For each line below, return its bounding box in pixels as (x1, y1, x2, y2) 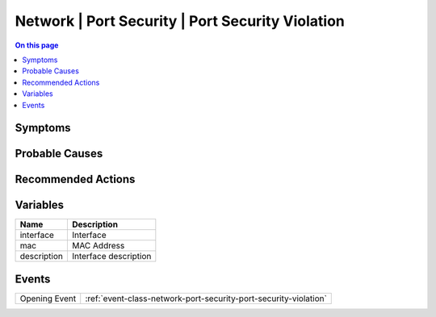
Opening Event (19, 293, 77, 304)
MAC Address (71, 240, 125, 252)
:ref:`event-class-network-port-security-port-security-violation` (85, 293, 327, 304)
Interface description (71, 251, 152, 262)
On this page (15, 40, 59, 50)
